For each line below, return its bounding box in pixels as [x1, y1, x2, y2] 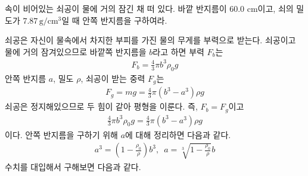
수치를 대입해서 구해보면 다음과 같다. [5, 160, 141, 172]
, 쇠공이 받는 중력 [80, 72, 145, 84]
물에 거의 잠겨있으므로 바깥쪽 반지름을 [5, 45, 147, 57]
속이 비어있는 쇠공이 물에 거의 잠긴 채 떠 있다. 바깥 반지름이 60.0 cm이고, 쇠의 [5, 2, 294, 14]
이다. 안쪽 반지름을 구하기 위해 [5, 128, 118, 140]
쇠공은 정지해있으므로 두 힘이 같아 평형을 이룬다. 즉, [5, 100, 198, 113]
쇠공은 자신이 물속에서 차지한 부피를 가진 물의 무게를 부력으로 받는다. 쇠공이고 [5, 34, 296, 46]
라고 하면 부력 [153, 45, 204, 57]
